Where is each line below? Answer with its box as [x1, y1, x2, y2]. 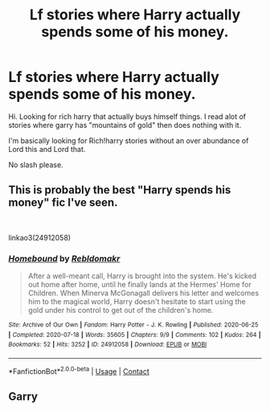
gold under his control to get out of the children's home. [27, 306, 214, 315]
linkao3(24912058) [8, 232, 71, 242]
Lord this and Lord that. [8, 144, 86, 154]
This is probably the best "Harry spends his [8, 183, 231, 197]
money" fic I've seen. [8, 195, 118, 210]
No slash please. [8, 159, 63, 170]
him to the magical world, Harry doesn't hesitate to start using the [27, 297, 247, 306]
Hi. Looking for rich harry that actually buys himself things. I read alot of [8, 111, 247, 121]
